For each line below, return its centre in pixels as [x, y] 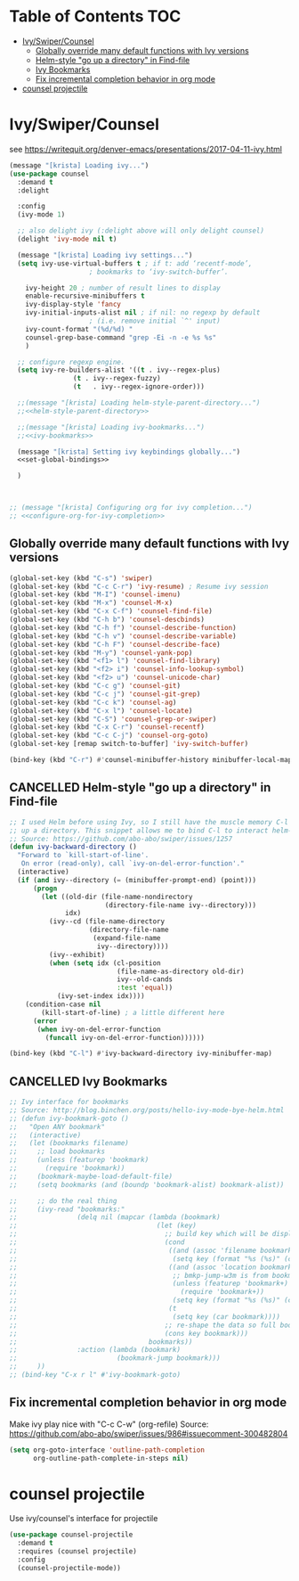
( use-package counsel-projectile [71, 1535]
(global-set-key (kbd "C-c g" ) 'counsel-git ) [95, 686]
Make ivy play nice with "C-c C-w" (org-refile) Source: [109, 1424]
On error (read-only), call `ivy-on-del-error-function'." [133, 864]
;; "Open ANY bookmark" [57, 1126]
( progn [45, 889]
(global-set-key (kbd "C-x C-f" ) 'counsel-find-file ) [111, 611]
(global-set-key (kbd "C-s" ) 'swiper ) [81, 578]
